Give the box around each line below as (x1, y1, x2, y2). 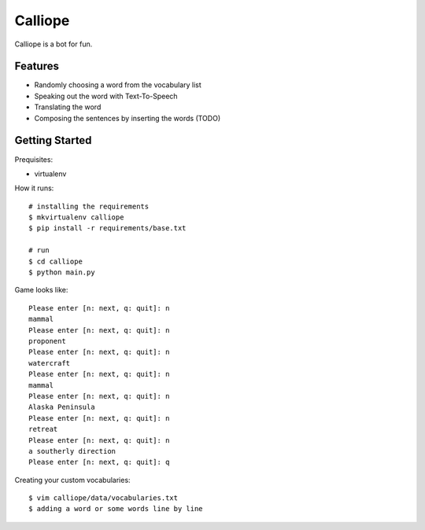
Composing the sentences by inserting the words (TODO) (34, 113, 220, 123)
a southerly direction (28, 447, 116, 455)
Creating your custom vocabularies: (14, 475, 131, 484)
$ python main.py (28, 268, 95, 277)
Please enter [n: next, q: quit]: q (28, 458, 170, 467)
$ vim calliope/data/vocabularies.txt (28, 494, 179, 502)
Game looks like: (14, 285, 68, 295)
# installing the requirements (28, 201, 150, 211)
